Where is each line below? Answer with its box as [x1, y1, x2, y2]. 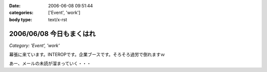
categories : [9, 10, 34, 16]
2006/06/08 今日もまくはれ [9, 30, 96, 38]
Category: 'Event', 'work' [9, 42, 60, 48]
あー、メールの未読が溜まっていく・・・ [9, 61, 91, 67]
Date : [9, 3, 21, 8]
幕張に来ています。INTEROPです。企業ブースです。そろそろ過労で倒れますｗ [9, 52, 165, 58]
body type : [9, 16, 32, 22]
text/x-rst [48, 16, 67, 22]
